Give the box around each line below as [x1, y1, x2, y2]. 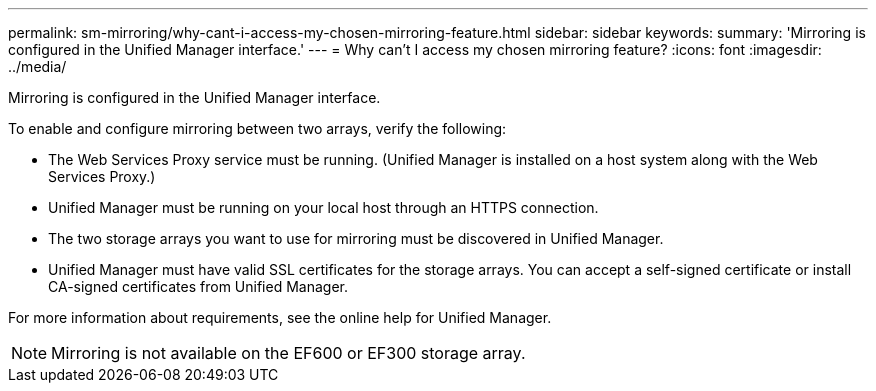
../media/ [8, 58, 67, 75]
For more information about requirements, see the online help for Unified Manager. [8, 309, 552, 326]
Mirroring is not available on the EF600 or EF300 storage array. [51, 343, 526, 363]
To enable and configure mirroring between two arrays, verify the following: [8, 120, 507, 137]
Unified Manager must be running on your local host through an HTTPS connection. [48, 199, 599, 216]
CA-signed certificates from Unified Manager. [48, 278, 348, 295]
